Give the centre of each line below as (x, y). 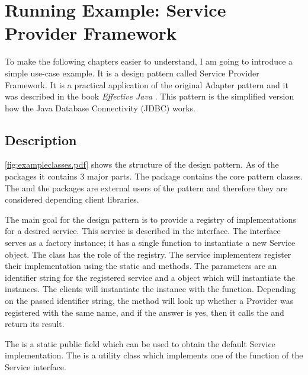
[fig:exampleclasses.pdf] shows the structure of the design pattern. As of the (142, 164)
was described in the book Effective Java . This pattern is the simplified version (150, 96)
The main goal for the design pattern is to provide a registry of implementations (151, 219)
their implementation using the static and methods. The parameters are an (141, 266)
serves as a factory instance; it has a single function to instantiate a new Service (150, 243)
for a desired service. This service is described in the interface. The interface (143, 231)
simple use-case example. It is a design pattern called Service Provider (132, 73)
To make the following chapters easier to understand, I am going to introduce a (149, 61)
